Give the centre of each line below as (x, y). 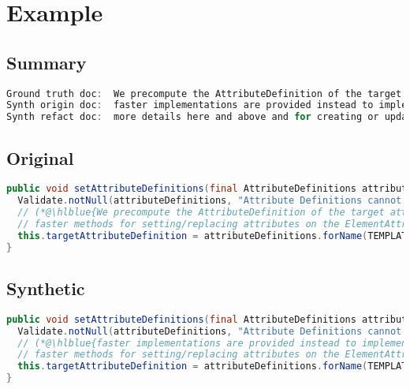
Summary (47, 62)
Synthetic (46, 288)
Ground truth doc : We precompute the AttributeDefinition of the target (204, 94)
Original (40, 157)
